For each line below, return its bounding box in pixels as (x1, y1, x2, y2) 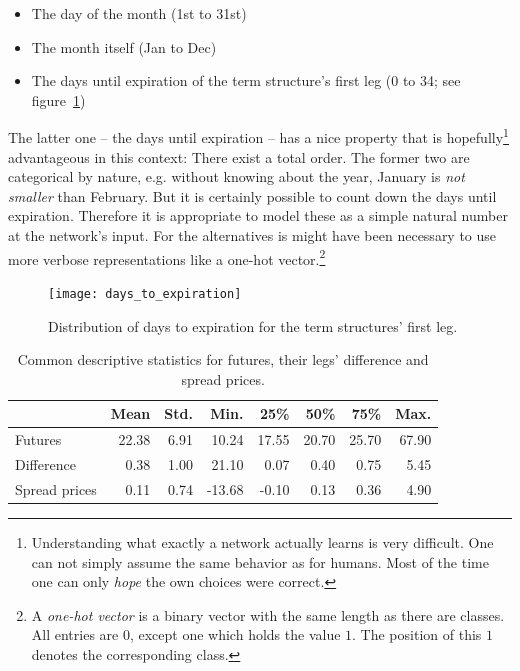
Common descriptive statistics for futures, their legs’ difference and (17, 349, 429, 370)
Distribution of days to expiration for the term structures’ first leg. (48, 315, 458, 336)
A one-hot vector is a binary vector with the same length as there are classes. (31, 604, 505, 625)
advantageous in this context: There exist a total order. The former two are (8, 146, 470, 167)
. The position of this (352, 624, 482, 645)
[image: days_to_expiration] (48, 286, 242, 301)
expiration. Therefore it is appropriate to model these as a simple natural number (8, 205, 508, 226)
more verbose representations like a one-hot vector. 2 (8, 245, 326, 269)
